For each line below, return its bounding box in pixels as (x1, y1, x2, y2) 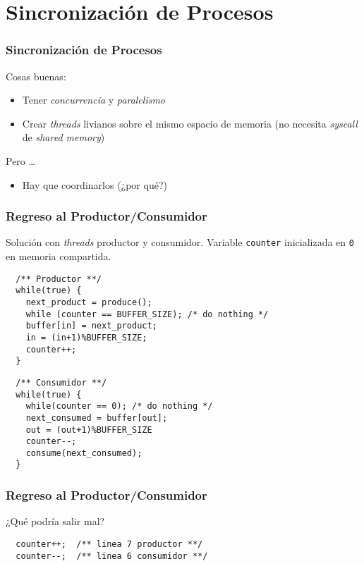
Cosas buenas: (6, 68, 66, 83)
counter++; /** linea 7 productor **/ (16, 539, 203, 549)
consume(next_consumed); (25, 448, 142, 458)
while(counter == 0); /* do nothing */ (25, 401, 213, 412)
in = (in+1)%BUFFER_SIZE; (25, 332, 147, 343)
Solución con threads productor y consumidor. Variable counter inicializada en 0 (6, 235, 354, 250)
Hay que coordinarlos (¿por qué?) (22, 177, 167, 192)
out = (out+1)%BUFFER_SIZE (25, 424, 152, 435)
